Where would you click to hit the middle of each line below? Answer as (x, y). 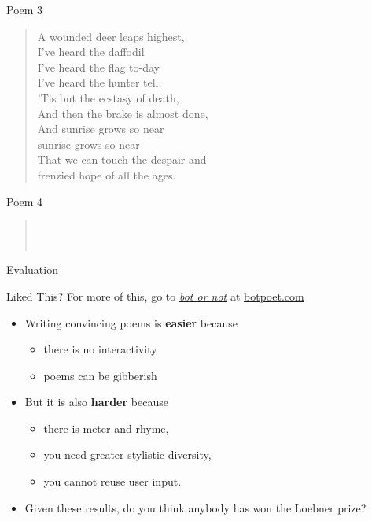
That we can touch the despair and (122, 159)
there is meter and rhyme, (106, 428)
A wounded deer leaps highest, (111, 36)
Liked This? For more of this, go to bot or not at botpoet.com (155, 296)
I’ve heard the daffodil (91, 52)
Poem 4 (25, 201)
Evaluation (32, 270)
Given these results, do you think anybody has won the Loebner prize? (195, 507)
